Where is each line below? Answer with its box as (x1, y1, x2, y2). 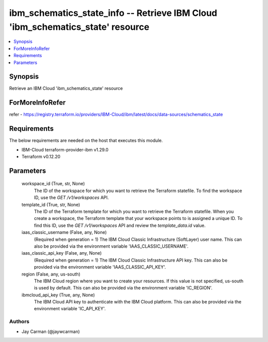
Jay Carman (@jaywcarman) (21, 328, 80, 335)
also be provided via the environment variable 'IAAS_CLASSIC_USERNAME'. (34, 243, 189, 249)
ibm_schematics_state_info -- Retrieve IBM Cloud (9, 7, 217, 18)
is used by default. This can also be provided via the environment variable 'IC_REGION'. (34, 285, 213, 291)
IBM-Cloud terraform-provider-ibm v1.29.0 (21, 146, 109, 152)
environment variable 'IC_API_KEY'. (34, 306, 106, 312)
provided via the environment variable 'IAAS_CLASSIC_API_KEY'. (34, 264, 166, 270)
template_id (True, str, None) (21, 202, 80, 207)
